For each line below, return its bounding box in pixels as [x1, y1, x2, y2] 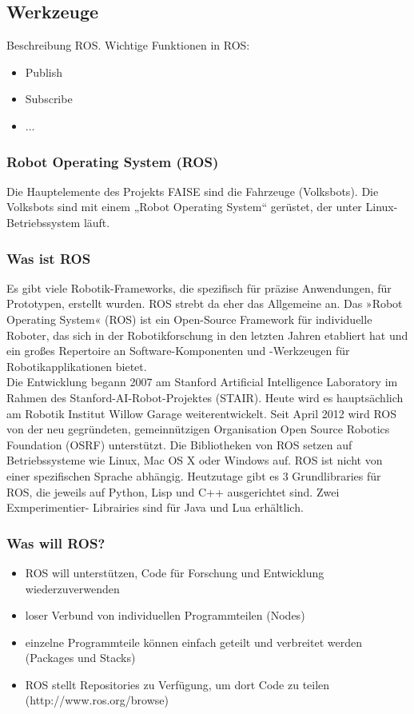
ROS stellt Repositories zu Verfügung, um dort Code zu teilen [25, 676, 330, 692]
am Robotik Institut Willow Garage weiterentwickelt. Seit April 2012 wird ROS [6, 405, 396, 421]
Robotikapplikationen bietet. [6, 357, 147, 374]
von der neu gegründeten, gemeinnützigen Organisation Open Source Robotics [6, 421, 390, 437]
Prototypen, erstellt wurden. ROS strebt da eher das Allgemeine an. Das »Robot [6, 295, 403, 312]
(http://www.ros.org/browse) [25, 692, 169, 708]
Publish [25, 63, 62, 80]
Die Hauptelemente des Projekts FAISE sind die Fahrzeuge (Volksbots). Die [6, 182, 379, 199]
